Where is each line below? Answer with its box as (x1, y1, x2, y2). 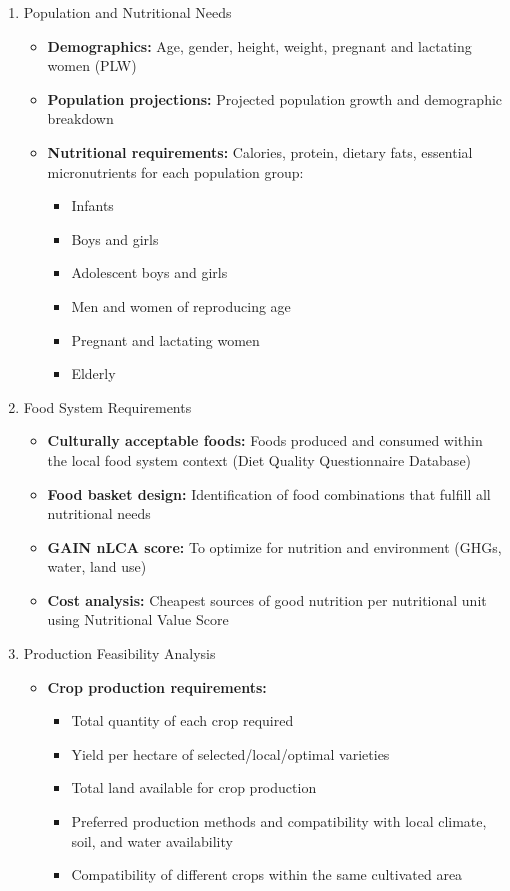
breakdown (47, 108, 114, 129)
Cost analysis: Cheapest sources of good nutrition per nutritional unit (47, 589, 487, 610)
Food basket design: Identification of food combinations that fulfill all (47, 483, 491, 504)
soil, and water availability (71, 830, 233, 851)
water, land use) (47, 556, 147, 577)
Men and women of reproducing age (71, 295, 291, 316)
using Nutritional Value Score (47, 609, 229, 630)
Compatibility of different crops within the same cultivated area (71, 864, 463, 885)
